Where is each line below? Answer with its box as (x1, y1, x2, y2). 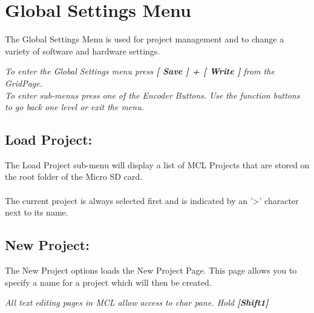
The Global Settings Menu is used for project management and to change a (5, 33, 284, 45)
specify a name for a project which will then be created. (5, 275, 212, 288)
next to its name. (5, 206, 68, 219)
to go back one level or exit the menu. (5, 100, 144, 113)
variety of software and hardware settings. (5, 44, 160, 57)
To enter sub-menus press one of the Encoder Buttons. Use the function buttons (5, 88, 300, 101)
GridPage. (5, 76, 43, 89)
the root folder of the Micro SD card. (5, 170, 143, 183)
